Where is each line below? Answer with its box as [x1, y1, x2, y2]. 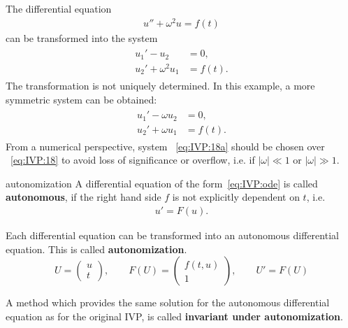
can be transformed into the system [6, 30, 158, 45]
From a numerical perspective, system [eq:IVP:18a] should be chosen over [6, 138, 325, 153]
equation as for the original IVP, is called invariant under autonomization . [6, 308, 343, 323]
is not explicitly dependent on [172, 190, 300, 204]
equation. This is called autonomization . [6, 241, 187, 256]
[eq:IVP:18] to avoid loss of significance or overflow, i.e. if [10, 152, 255, 167]
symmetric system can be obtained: [6, 92, 157, 106]
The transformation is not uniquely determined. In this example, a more [6, 78, 315, 92]
